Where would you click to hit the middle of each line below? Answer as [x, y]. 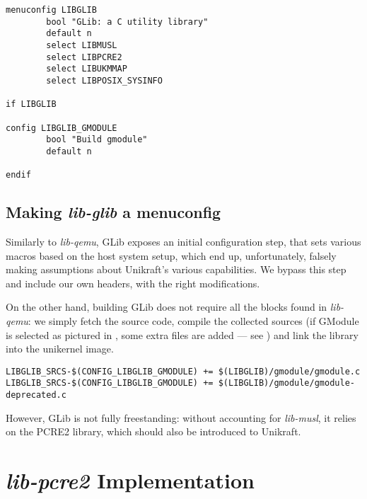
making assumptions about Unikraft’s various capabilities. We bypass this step [176, 269]
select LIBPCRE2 [84, 57]
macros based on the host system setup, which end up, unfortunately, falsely [171, 255]
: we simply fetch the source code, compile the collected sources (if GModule [193, 321]
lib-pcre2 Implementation [130, 481]
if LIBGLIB [31, 104]
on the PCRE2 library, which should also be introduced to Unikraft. [153, 431]
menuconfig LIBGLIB [51, 10]
